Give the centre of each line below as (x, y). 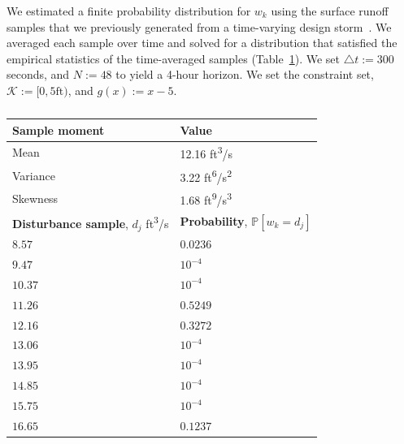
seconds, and (38, 74)
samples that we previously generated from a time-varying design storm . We (199, 26)
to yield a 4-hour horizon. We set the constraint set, (245, 74)
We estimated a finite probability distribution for (129, 11)
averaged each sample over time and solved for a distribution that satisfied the (202, 43)
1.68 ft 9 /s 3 (206, 199)
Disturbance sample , (70, 223)
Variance (34, 175)
